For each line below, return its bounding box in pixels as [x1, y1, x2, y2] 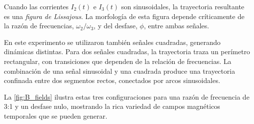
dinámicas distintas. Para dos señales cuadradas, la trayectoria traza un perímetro [4, 46, 250, 57]
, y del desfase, [93, 21, 138, 31]
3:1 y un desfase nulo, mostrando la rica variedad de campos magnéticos [4, 101, 220, 111]
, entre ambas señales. [143, 21, 209, 31]
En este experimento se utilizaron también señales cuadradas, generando [4, 37, 221, 47]
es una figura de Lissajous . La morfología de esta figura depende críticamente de [4, 11, 245, 21]
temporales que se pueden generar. [4, 110, 108, 121]
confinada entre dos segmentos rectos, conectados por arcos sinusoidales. [4, 75, 220, 85]
